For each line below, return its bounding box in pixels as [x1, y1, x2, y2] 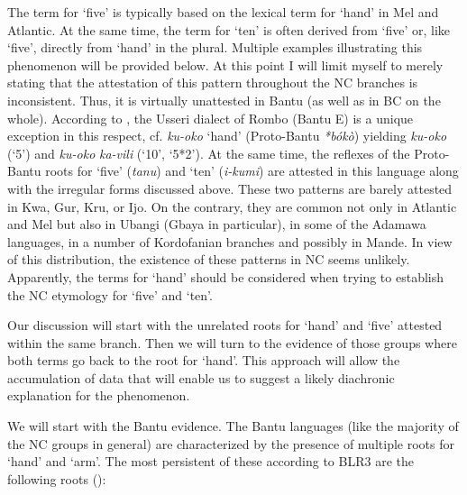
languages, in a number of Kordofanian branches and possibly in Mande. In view [7, 232, 453, 251]
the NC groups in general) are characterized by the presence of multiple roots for [7, 434, 454, 453]
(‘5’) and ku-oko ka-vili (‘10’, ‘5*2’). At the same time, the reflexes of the [7, 143, 410, 162]
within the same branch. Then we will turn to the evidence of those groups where [7, 333, 457, 352]
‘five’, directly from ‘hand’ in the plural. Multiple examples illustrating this [7, 38, 423, 57]
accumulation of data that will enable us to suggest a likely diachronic [7, 368, 395, 387]
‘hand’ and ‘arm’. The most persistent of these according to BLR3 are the [7, 452, 414, 471]
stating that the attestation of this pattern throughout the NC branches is [7, 73, 418, 92]
